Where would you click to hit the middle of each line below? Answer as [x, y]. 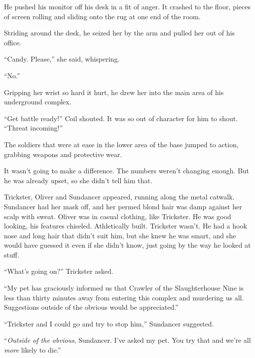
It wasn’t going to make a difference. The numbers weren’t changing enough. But [127, 171]
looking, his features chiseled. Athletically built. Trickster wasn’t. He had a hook [126, 226]
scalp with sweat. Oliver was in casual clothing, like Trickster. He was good [118, 216]
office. [13, 42]
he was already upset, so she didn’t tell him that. [78, 180]
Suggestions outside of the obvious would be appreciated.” [91, 307]
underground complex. [38, 102]
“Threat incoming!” [34, 128]
